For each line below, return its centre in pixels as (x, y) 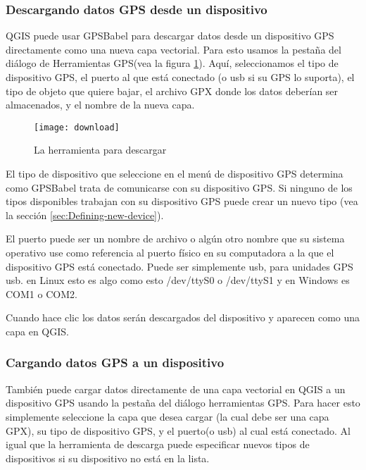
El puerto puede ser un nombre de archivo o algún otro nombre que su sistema (175, 239)
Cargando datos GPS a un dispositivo (115, 363)
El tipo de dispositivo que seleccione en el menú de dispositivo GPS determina (175, 174)
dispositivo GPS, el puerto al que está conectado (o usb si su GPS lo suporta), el (180, 77)
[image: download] (77, 127)
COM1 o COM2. (42, 293)
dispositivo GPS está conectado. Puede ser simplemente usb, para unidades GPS (179, 266)
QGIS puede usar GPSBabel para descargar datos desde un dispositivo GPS (170, 36)
